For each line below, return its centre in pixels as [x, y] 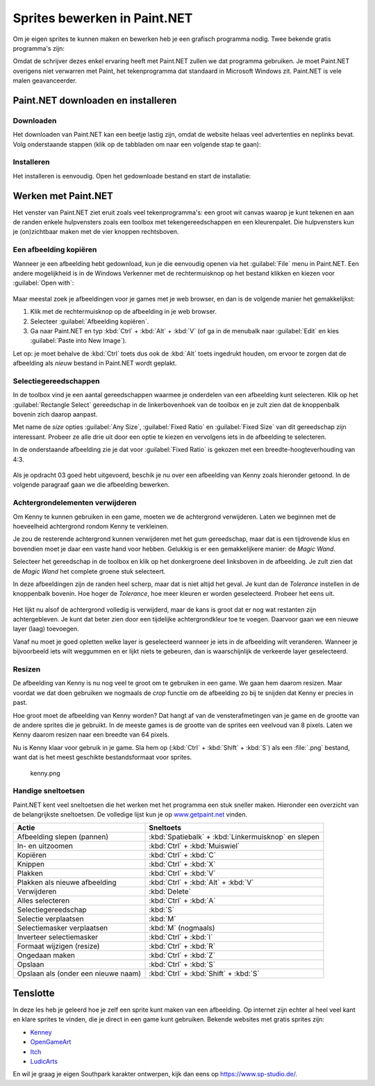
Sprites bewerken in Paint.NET [103, 18]
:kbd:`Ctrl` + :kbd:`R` [182, 946]
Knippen [31, 864]
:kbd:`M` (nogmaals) [182, 928]
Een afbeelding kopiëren [55, 250]
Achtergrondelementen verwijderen [75, 503]
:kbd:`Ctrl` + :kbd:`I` [181, 937]
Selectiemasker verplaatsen [62, 928]
